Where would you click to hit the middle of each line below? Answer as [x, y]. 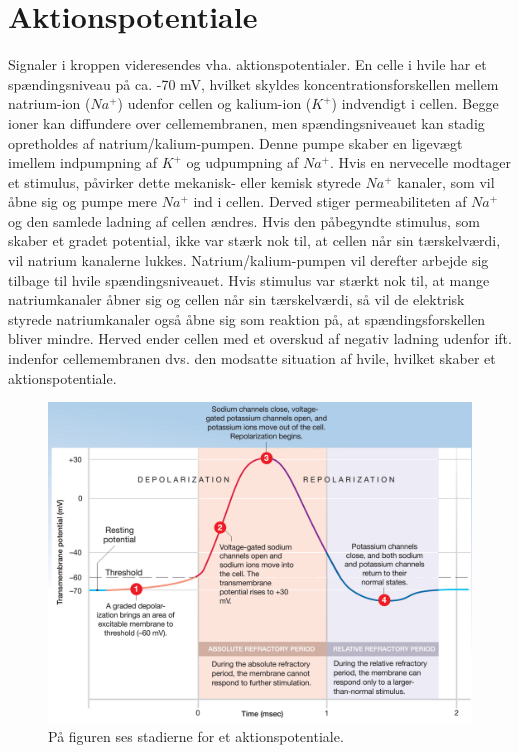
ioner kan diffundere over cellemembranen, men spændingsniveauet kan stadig [246, 122]
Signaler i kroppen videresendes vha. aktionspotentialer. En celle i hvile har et [247, 64]
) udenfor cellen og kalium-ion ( [214, 103]
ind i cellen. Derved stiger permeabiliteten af [330, 201]
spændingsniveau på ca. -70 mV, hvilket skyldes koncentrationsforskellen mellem [253, 83]
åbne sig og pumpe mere [83, 201]
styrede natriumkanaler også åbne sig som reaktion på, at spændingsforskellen [247, 318]
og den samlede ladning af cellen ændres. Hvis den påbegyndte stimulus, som [244, 220]
